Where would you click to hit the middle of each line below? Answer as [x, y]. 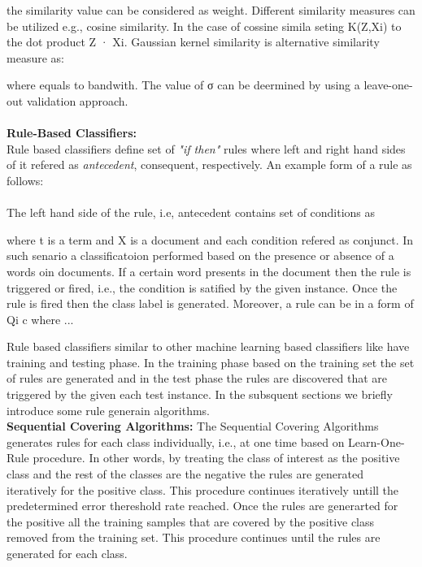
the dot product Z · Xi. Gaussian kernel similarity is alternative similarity [193, 42]
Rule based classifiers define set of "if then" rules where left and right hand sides [206, 148]
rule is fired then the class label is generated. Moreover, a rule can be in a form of [210, 303]
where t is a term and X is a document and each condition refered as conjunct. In [210, 239]
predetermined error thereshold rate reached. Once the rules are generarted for [202, 506]
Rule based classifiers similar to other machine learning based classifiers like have [208, 346]
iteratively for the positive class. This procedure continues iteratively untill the [203, 489]
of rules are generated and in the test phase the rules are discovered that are [197, 378]
